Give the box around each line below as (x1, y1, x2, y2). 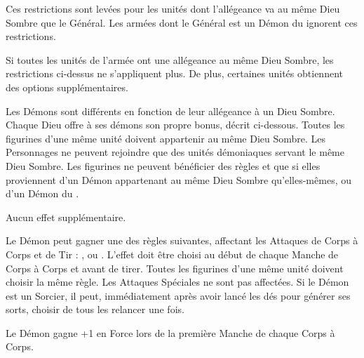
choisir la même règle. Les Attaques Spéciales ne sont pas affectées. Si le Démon (6, 274, 349, 289)
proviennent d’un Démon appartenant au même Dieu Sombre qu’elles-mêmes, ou (6, 172, 351, 187)
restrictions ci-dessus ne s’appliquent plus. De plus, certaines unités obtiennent (6, 66, 343, 81)
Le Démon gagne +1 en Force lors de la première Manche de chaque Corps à (6, 325, 335, 340)
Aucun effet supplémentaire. (6, 209, 126, 224)
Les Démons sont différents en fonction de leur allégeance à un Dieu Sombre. (6, 103, 335, 118)
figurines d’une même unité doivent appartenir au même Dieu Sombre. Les (6, 131, 326, 145)
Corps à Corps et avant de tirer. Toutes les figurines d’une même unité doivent (6, 260, 344, 275)
